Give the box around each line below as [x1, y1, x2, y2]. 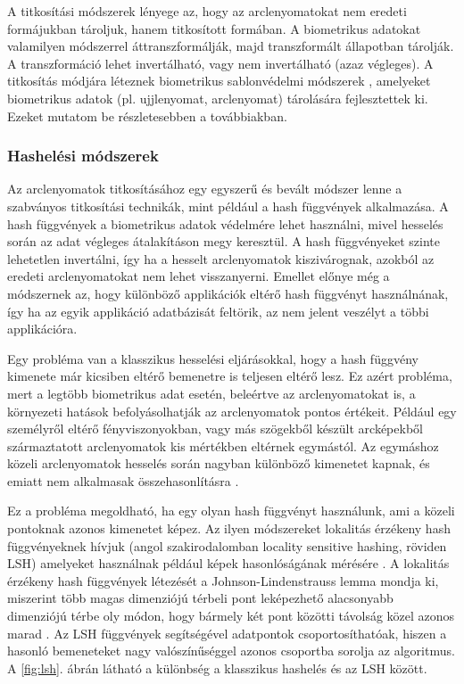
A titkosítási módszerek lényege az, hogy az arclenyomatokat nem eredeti [7, 2, 407, 20]
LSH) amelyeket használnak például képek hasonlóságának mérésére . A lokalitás [7, 554, 450, 573]
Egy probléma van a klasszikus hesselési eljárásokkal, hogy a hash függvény [7, 349, 418, 367]
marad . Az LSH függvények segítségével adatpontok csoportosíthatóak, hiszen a [7, 623, 447, 642]
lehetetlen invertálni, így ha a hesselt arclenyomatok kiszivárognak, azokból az [7, 249, 435, 268]
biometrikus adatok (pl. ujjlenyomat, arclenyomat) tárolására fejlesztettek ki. [7, 88, 428, 107]
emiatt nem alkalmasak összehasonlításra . [7, 471, 239, 490]
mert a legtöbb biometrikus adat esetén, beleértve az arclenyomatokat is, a [7, 383, 416, 402]
